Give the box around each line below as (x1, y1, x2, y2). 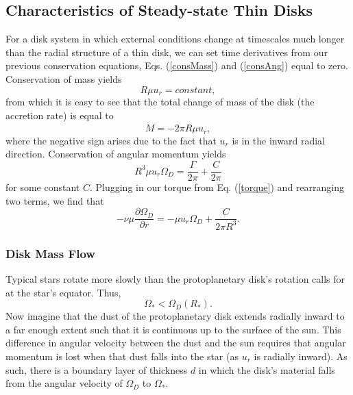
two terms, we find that (5, 193, 104, 207)
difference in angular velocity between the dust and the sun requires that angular (5, 335, 346, 350)
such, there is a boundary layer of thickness (5, 362, 188, 377)
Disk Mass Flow (5, 244, 95, 262)
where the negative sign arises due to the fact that (5, 133, 217, 147)
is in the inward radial (232, 133, 325, 147)
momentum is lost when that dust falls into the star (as (5, 348, 239, 363)
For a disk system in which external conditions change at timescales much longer (5, 31, 345, 46)
